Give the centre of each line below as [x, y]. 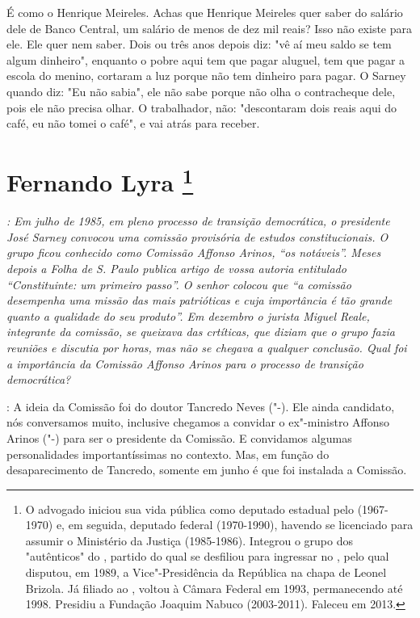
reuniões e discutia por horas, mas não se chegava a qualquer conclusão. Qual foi [207, 347]
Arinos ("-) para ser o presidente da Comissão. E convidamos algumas [179, 437]
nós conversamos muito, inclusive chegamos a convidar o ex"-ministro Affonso [198, 422]
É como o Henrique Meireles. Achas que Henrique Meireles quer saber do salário [205, 12]
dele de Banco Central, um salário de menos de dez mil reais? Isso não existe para [209, 28]
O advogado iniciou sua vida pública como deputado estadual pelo [189, 509]
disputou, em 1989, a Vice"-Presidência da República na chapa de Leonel [206, 572]
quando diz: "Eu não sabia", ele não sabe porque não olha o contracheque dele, [201, 91]
